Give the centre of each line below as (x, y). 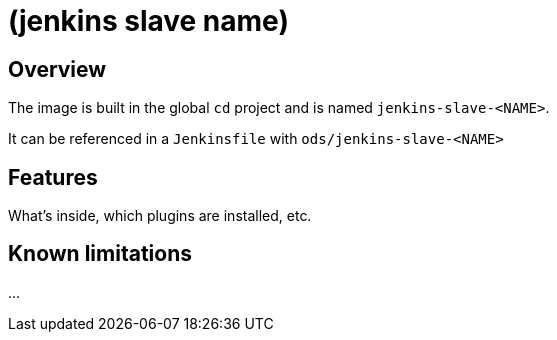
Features (53, 177)
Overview (57, 69)
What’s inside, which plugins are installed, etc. (160, 216)
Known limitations (100, 254)
